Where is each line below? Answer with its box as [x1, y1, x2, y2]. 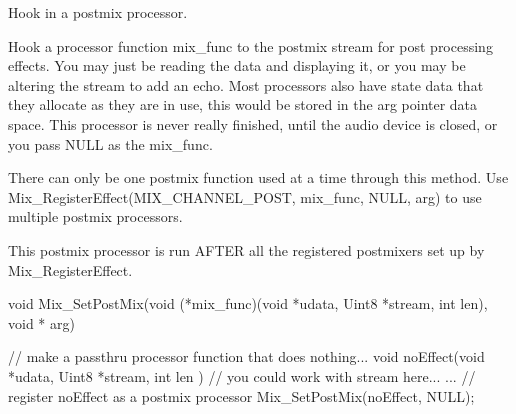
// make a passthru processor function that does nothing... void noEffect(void [8, 346, 485, 367]
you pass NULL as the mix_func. [8, 133, 213, 154]
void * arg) [8, 312, 75, 333]
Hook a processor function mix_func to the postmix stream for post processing [8, 35, 493, 56]
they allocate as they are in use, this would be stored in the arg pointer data [8, 94, 478, 115]
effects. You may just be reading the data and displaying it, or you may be [8, 55, 466, 76]
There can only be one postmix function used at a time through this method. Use [8, 167, 509, 188]
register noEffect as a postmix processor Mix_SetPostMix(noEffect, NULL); [8, 385, 475, 406]
